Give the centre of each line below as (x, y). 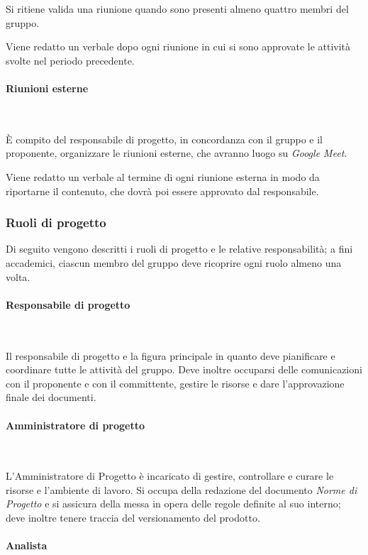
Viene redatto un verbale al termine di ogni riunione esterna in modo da (163, 176)
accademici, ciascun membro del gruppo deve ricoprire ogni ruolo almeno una (174, 262)
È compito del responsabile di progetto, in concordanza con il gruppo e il (164, 139)
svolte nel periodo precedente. (70, 60)
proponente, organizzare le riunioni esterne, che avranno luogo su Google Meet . (177, 153)
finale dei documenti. (51, 397)
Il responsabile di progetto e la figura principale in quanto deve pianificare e (171, 355)
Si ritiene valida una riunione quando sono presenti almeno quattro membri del (177, 9)
